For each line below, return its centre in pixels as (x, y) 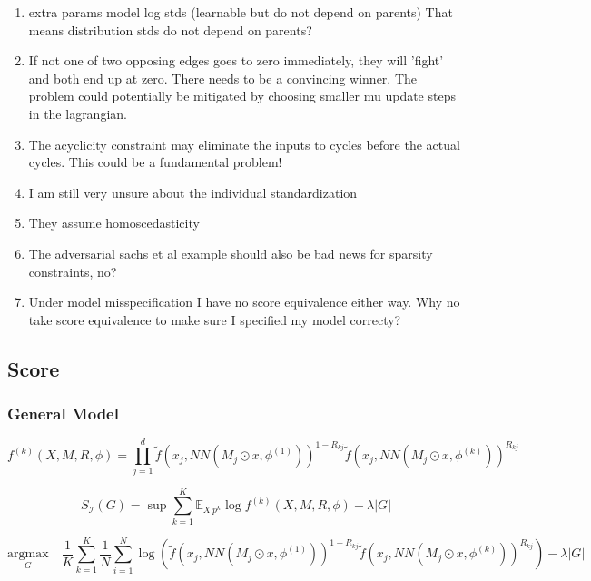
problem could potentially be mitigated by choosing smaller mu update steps (242, 96)
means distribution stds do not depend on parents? (170, 30)
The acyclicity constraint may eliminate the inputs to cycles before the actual (244, 144)
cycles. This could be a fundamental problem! (155, 162)
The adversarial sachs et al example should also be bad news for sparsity (231, 253)
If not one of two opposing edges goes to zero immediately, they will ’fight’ (236, 60)
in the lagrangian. (78, 113)
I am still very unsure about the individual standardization (193, 192)
